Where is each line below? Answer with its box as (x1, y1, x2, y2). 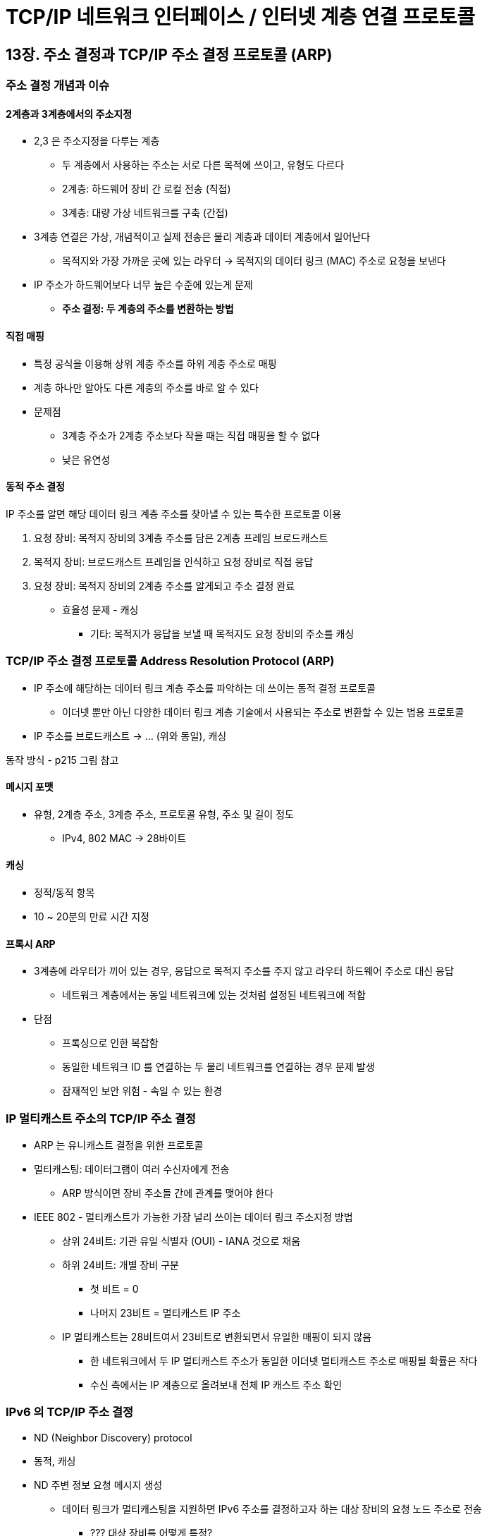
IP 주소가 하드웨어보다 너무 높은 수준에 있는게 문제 (34, 279, 253, 291)
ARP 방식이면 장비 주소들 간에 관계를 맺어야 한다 (62, 1186, 273, 1199)
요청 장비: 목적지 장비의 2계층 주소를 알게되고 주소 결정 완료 (34, 579, 295, 592)
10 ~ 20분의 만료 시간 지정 (34, 910, 149, 923)
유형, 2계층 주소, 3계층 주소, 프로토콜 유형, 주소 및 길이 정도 (34, 807, 294, 820)
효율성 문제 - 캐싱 (62, 603, 139, 616)
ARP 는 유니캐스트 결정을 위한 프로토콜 (34, 1138, 204, 1151)
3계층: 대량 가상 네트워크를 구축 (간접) (62, 207, 228, 219)
